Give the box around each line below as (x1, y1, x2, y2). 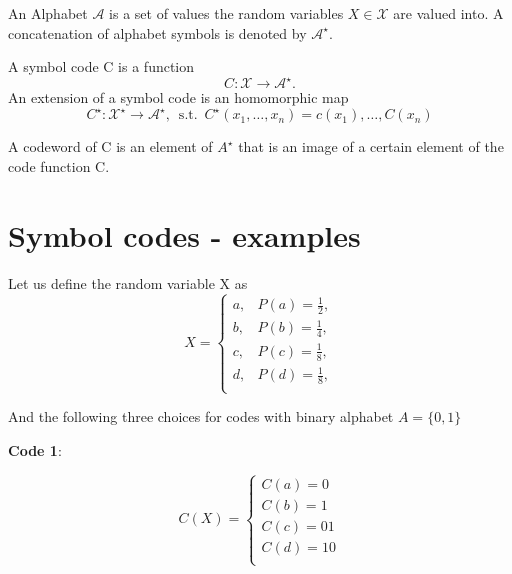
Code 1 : (8, 439, 62, 460)
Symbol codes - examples (8, 214, 361, 255)
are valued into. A (393, 3, 504, 23)
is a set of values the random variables (109, 3, 344, 23)
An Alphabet (8, 3, 88, 23)
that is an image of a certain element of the (238, 136, 504, 157)
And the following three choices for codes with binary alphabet (8, 406, 394, 427)
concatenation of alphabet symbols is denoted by (8, 22, 307, 43)
